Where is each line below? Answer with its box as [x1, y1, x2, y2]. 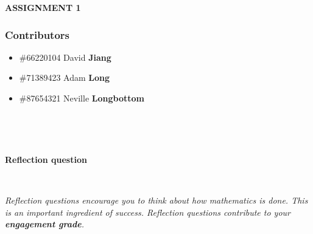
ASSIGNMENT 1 [5, 1, 81, 13]
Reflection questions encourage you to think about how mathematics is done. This [5, 193, 308, 206]
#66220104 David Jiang [19, 50, 111, 63]
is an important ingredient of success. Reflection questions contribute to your [5, 205, 290, 218]
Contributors [5, 27, 70, 42]
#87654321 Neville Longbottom [19, 92, 144, 104]
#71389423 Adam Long [19, 71, 110, 84]
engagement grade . [5, 218, 85, 230]
